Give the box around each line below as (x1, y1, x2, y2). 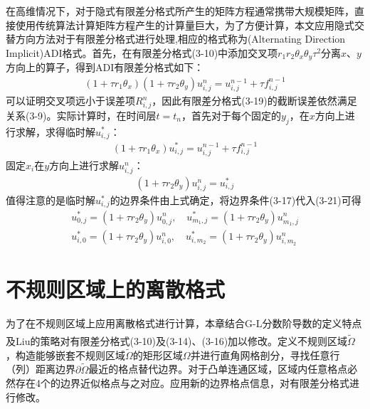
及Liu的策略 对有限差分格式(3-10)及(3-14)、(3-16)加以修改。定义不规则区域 (6, 333, 348, 348)
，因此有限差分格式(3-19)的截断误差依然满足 (152, 93, 357, 108)
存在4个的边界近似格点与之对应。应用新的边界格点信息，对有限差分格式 (15, 376, 349, 391)
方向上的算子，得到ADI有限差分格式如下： (6, 60, 204, 75)
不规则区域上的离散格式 (6, 274, 226, 303)
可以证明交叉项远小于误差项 (6, 93, 135, 108)
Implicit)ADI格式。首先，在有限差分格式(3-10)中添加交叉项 (6, 45, 278, 60)
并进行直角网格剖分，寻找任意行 (190, 347, 340, 362)
